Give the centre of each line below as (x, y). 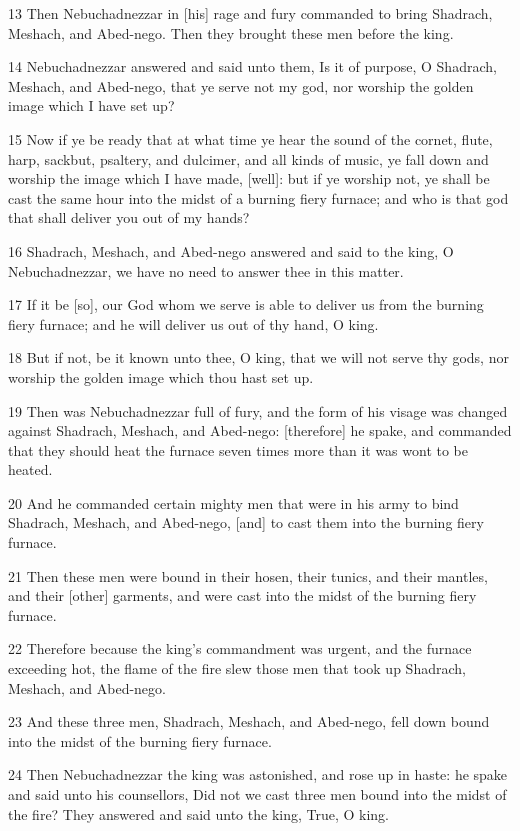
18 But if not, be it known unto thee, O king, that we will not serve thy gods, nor (258, 357)
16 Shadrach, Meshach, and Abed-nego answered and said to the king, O (231, 250)
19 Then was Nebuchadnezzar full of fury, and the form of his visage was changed (258, 410)
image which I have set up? (91, 105)
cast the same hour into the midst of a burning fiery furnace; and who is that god (258, 197)
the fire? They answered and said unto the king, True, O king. (199, 813)
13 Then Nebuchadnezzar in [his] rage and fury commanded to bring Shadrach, (250, 13)
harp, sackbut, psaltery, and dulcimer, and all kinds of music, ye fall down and (248, 158)
